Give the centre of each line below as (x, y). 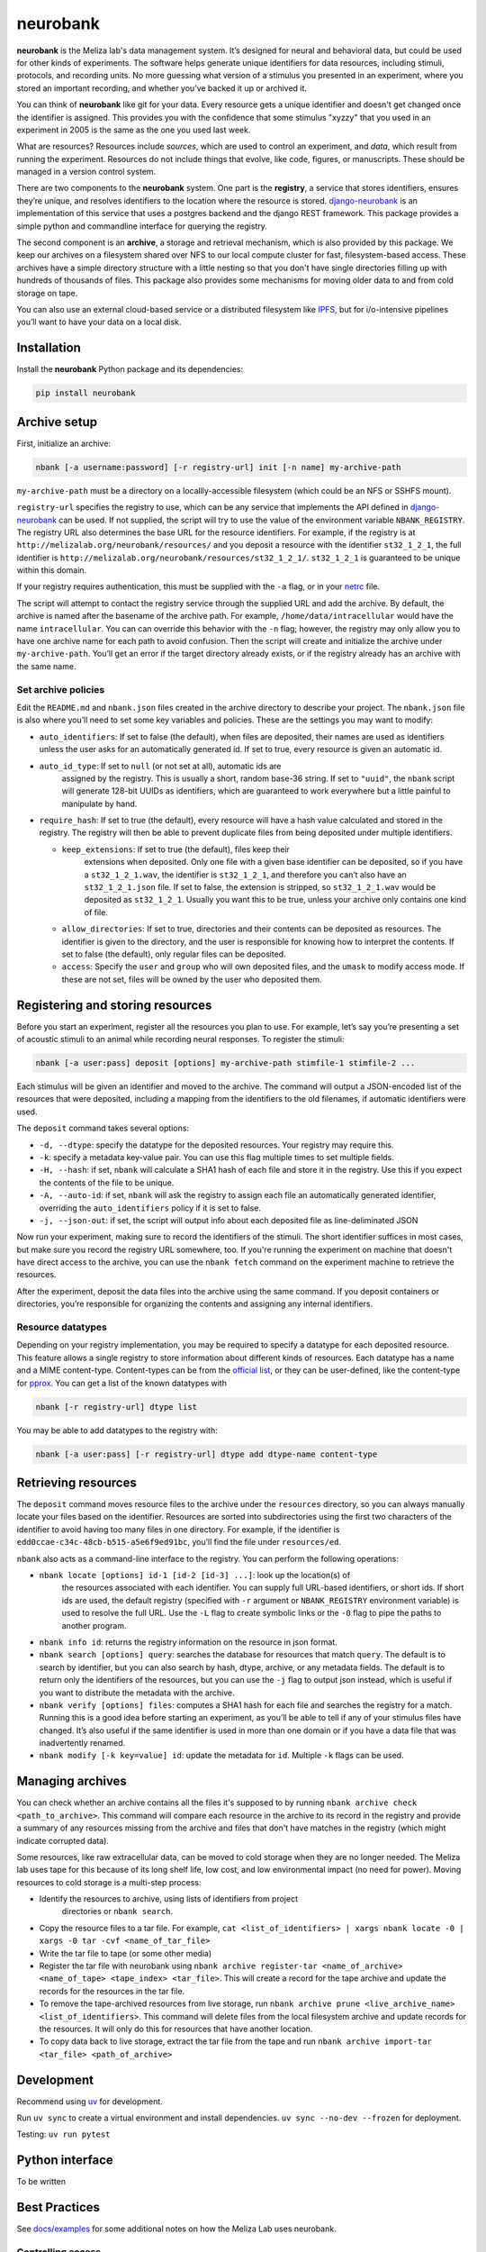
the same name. (46, 666)
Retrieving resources (76, 1482)
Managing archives (72, 1781)
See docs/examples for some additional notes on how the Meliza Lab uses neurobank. (176, 2229)
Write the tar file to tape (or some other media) (126, 1953)
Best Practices (58, 2207)
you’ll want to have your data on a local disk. (99, 322)
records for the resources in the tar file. (112, 1991)
